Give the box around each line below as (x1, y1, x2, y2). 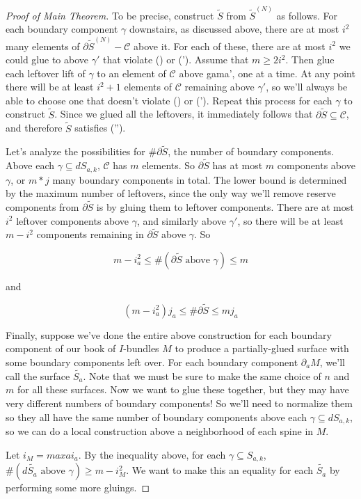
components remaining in (36, 227, 144, 241)
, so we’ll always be (266, 79, 348, 94)
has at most (212, 158, 263, 173)
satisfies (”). (74, 120, 126, 135)
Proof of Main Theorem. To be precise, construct (6, 8, 214, 22)
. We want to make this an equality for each (126, 463, 314, 477)
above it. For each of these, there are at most (134, 38, 326, 53)
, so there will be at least (237, 213, 344, 228)
